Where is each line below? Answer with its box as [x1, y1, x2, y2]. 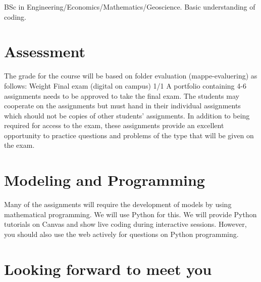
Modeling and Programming [4, 170, 205, 190]
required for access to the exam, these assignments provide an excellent [4, 120, 224, 131]
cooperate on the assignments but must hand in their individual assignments [4, 100, 241, 111]
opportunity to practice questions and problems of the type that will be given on [4, 130, 254, 140]
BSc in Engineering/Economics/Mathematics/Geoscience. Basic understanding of [4, 2, 255, 12]
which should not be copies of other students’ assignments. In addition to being [4, 110, 250, 120]
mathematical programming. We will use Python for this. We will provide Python [4, 209, 257, 219]
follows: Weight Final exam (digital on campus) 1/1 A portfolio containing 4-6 [4, 80, 246, 91]
